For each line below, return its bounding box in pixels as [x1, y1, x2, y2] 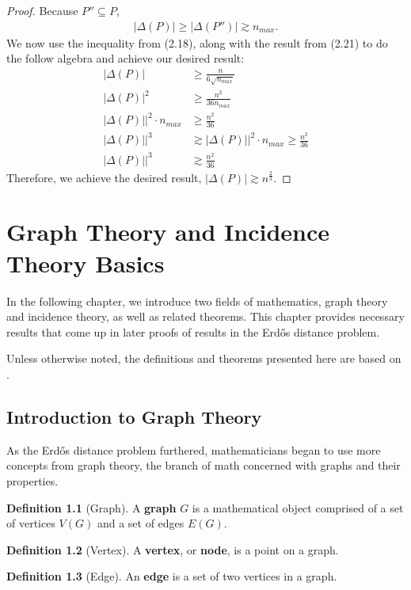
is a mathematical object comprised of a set [192, 499, 404, 516]
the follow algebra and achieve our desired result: [6, 50, 245, 67]
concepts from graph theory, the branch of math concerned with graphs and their [6, 457, 401, 474]
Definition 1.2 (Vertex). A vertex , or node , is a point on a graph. [6, 541, 339, 558]
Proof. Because [6, 2, 78, 18]
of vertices [6, 515, 55, 531]
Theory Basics [6, 246, 165, 279]
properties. [6, 472, 59, 489]
